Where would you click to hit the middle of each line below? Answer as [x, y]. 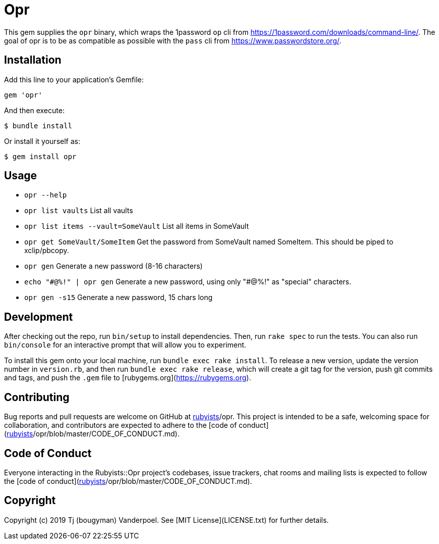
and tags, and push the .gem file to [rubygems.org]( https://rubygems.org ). [128, 378]
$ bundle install [38, 126]
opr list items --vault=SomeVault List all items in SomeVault [136, 226]
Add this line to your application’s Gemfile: [74, 79]
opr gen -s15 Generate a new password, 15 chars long [119, 298]
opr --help [46, 195]
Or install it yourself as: [42, 141]
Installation [33, 60]
